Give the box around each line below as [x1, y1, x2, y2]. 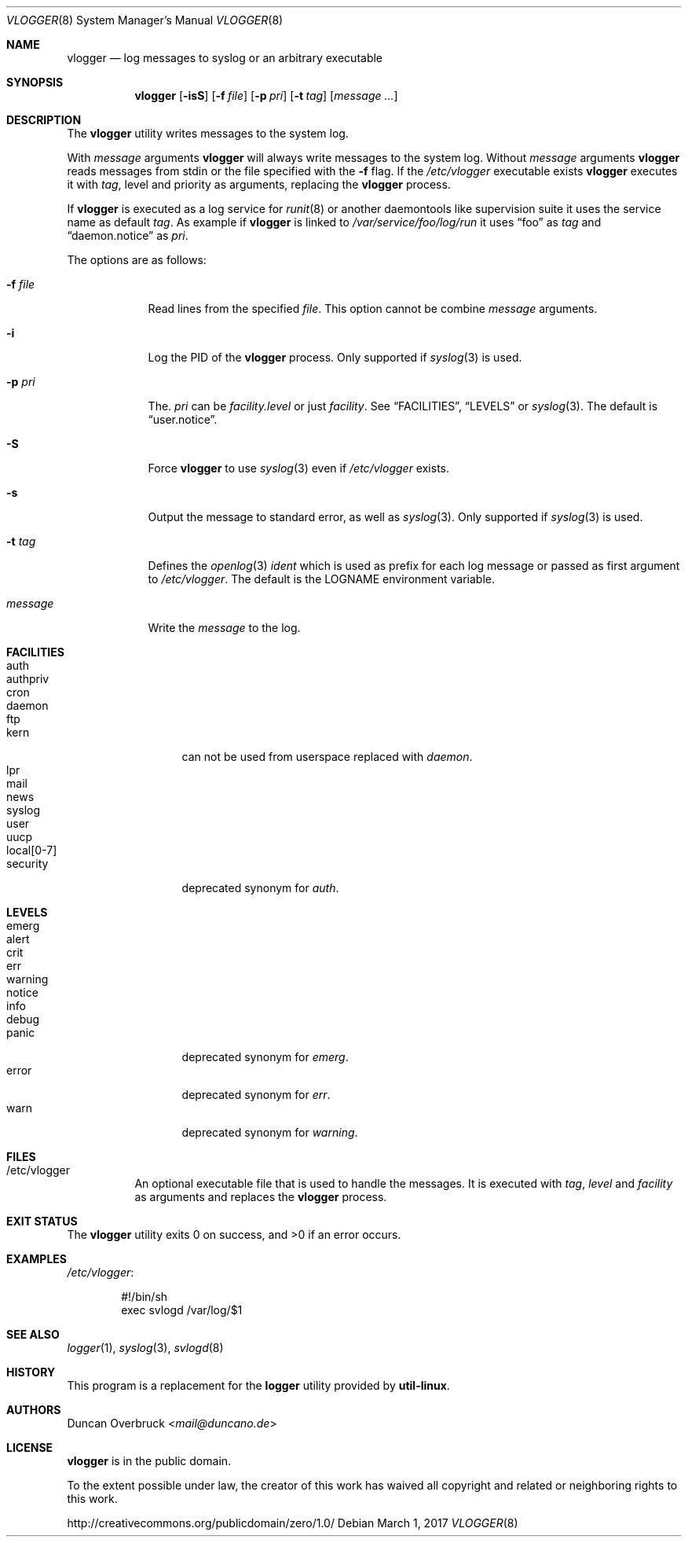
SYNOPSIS [6, 75, 64, 89]
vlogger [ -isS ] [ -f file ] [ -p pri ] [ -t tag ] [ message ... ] [134, 89, 398, 102]
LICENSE [6, 1441, 53, 1454]
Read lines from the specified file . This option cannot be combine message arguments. [148, 302, 598, 315]
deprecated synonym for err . [181, 1088, 331, 1101]
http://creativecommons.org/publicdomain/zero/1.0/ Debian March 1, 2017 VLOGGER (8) [67, 1516, 518, 1530]
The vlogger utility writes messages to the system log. [67, 127, 349, 140]
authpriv [6, 672, 49, 685]
